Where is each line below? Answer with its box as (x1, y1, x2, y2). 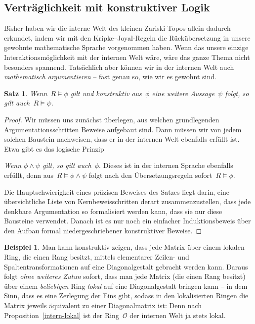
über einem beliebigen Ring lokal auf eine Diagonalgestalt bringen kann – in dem (4, 280, 248, 291)
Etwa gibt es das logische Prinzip (4, 143, 104, 154)
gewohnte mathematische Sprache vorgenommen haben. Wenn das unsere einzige (4, 42, 249, 53)
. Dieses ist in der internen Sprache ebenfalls (99, 160, 233, 170)
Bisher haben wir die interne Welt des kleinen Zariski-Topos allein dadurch (4, 23, 231, 33)
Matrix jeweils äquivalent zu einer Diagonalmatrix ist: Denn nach (4, 300, 202, 311)
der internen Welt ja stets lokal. (129, 310, 226, 320)
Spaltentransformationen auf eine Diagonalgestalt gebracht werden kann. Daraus (4, 261, 248, 271)
